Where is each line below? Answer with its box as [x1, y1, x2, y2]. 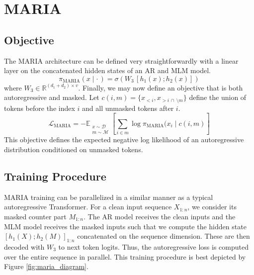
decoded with [4, 241, 45, 252]
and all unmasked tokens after [82, 102, 174, 113]
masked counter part [4, 211, 67, 221]
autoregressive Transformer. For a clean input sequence [4, 201, 172, 212]
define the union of [189, 92, 247, 102]
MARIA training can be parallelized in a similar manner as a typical [4, 191, 213, 202]
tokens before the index [4, 102, 75, 113]
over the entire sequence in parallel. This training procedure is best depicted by [4, 251, 246, 262]
